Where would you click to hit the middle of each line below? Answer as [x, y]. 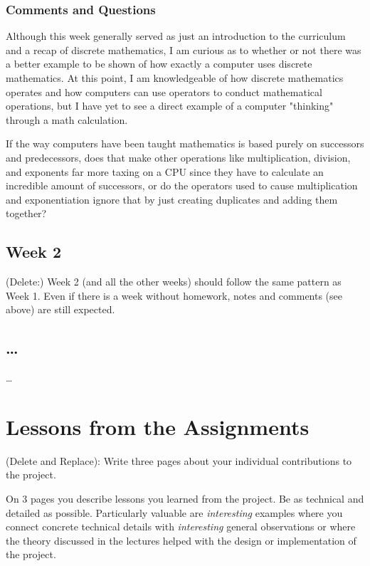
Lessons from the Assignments [158, 426]
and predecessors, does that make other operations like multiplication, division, [178, 157]
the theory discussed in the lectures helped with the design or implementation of [181, 540]
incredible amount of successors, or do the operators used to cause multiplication [182, 185]
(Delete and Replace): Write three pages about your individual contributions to [179, 460]
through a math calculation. [67, 119]
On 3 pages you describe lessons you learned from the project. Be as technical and [185, 499]
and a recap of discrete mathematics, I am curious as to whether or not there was [184, 49]
